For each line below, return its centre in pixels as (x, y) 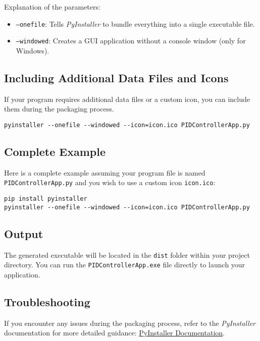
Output (24, 233)
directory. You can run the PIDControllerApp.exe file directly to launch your (125, 265)
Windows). (33, 50)
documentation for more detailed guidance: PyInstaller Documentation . (114, 333)
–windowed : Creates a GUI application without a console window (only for (131, 41)
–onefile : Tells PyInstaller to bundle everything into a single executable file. (135, 23)
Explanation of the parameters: (52, 7)
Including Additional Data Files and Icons (116, 77)
